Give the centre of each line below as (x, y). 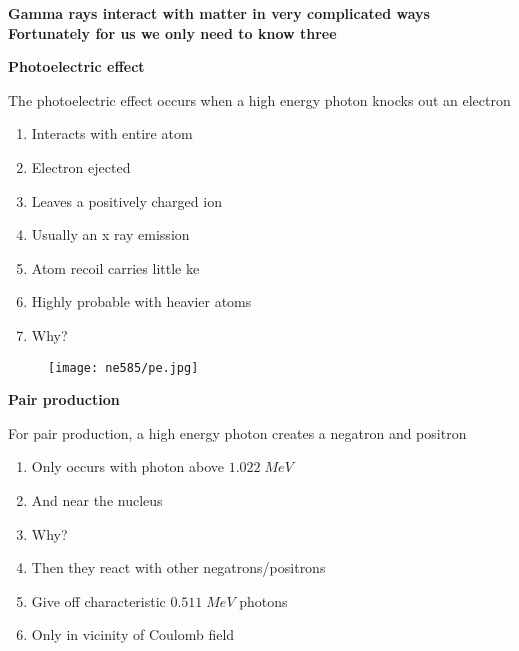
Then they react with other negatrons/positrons (178, 567)
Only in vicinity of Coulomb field (133, 634)
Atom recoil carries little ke (115, 267)
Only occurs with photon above (128, 466)
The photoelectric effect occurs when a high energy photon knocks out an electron (259, 99)
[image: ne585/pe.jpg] (123, 367)
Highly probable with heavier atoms (141, 301)
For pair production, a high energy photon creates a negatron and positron (237, 432)
